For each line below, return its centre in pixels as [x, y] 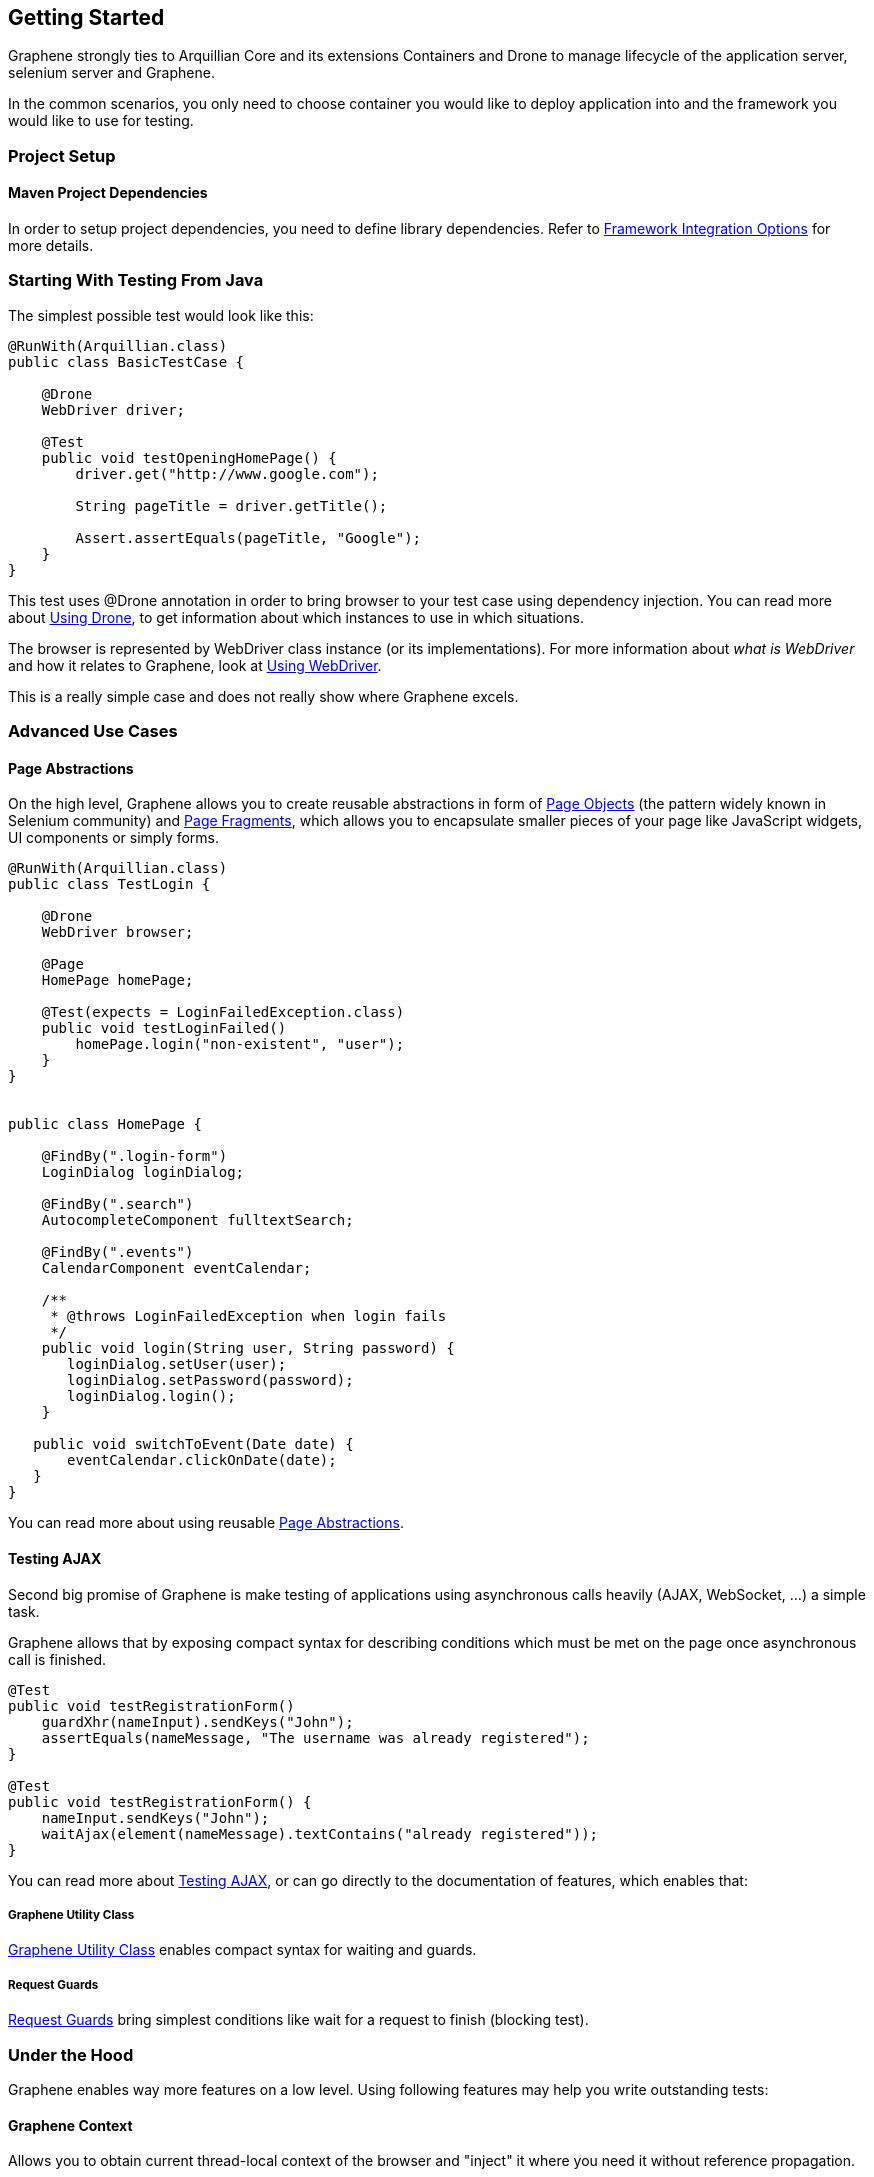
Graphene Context [70, 2125]
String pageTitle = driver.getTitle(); [231, 505]
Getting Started [86, 17]
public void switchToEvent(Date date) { [193, 1444]
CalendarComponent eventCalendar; [176, 1268]
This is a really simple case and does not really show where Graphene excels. [263, 696]
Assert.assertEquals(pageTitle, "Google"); [248, 537]
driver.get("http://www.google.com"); [227, 473]
